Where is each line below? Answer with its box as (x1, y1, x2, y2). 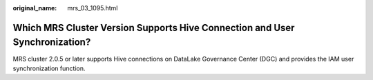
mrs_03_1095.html (67, 4, 118, 12)
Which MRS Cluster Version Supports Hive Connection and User (12, 21, 295, 34)
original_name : (12, 4, 57, 12)
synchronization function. (12, 64, 86, 72)
